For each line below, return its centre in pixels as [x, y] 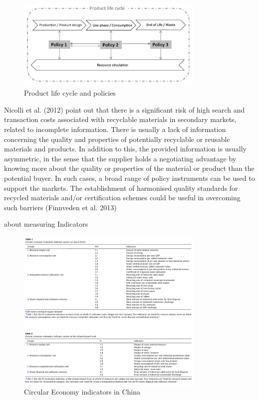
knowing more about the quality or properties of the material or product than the [129, 168]
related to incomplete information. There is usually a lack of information [115, 129]
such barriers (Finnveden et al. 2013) [60, 207]
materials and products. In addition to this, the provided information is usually [125, 149]
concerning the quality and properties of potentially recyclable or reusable [117, 139]
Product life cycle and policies [70, 93]
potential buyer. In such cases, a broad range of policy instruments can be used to [129, 178]
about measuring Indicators [46, 224]
